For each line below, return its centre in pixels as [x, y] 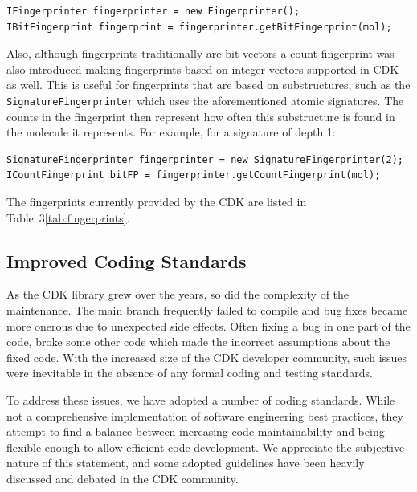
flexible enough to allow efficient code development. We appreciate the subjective [206, 447]
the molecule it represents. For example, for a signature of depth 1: [171, 132]
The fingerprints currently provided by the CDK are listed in [157, 201]
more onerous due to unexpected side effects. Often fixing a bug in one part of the [208, 325]
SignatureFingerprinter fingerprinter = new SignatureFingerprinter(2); [205, 159]
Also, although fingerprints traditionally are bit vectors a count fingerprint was [200, 53]
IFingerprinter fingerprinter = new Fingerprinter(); [153, 11]
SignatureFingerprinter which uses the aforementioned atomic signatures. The [205, 100]
